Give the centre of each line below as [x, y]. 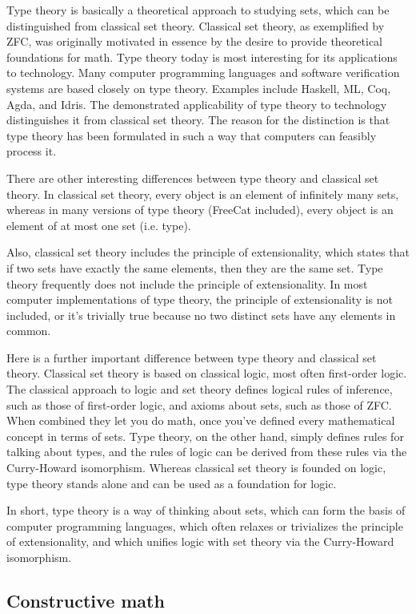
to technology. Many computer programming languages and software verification [203, 73]
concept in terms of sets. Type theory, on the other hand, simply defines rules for [205, 436]
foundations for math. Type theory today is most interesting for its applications [202, 57]
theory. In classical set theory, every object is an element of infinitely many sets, [203, 194]
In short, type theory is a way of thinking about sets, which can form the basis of [206, 510]
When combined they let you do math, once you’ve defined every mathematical [201, 420]
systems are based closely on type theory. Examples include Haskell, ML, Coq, [199, 88]
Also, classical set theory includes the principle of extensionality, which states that [208, 252]
